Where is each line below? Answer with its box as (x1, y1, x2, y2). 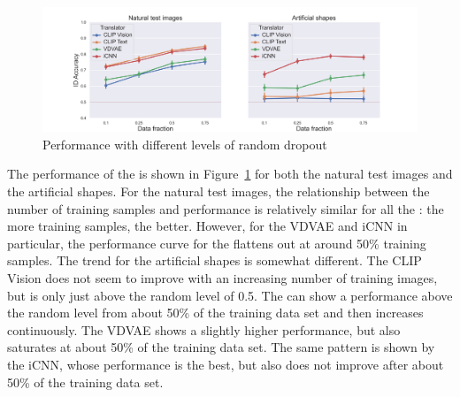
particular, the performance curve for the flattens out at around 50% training (7, 233, 426, 252)
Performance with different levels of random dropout (42, 134, 327, 153)
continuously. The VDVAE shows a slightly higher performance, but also (7, 320, 401, 339)
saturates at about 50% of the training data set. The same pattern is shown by (7, 338, 435, 356)
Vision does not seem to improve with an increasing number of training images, (7, 268, 438, 286)
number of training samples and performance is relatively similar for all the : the (7, 199, 444, 218)
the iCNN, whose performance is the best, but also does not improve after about (7, 355, 444, 373)
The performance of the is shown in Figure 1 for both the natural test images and (7, 164, 453, 183)
